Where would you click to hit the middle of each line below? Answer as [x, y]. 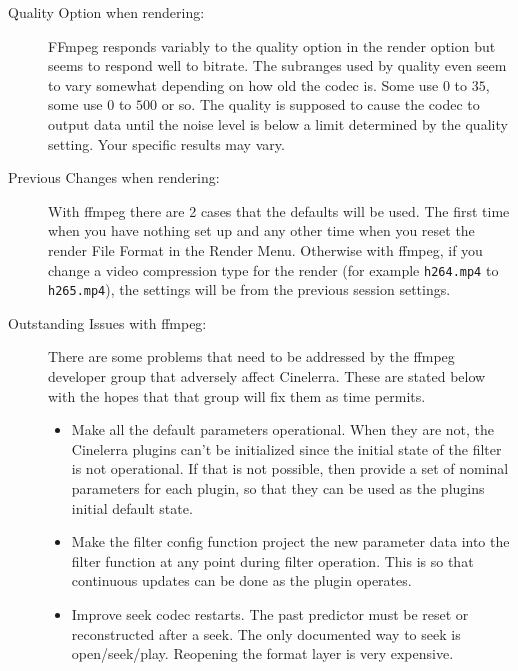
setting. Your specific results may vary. [166, 143]
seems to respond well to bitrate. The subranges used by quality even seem [277, 65]
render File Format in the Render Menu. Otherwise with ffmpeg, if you [265, 249]
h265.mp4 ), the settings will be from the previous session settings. [249, 289]
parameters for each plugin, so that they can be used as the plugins [278, 488]
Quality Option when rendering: [106, 12]
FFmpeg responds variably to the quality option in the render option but [272, 45]
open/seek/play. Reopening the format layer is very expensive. [262, 653]
